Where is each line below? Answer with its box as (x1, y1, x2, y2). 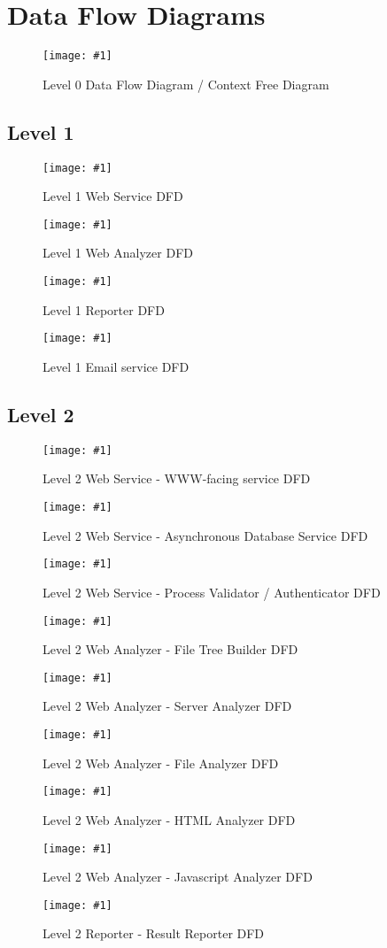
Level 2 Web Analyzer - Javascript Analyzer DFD (43, 867, 313, 886)
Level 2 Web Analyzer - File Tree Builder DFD (43, 640, 298, 659)
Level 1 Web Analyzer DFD (43, 243, 193, 262)
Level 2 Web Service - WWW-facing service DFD (43, 469, 311, 488)
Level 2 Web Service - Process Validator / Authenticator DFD (43, 582, 381, 601)
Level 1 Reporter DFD (43, 300, 165, 319)
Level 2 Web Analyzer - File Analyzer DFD (43, 753, 279, 772)
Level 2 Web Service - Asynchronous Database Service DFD (43, 526, 368, 544)
